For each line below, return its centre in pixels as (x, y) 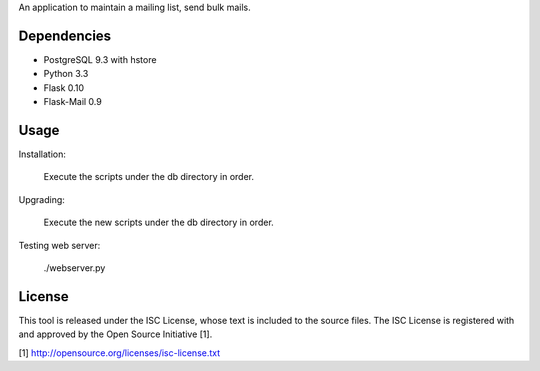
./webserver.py (74, 267)
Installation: (42, 154)
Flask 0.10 (64, 87)
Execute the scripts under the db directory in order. (149, 177)
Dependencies (65, 35)
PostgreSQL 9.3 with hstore (100, 59)
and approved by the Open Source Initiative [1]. (115, 334)
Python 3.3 (66, 74)
